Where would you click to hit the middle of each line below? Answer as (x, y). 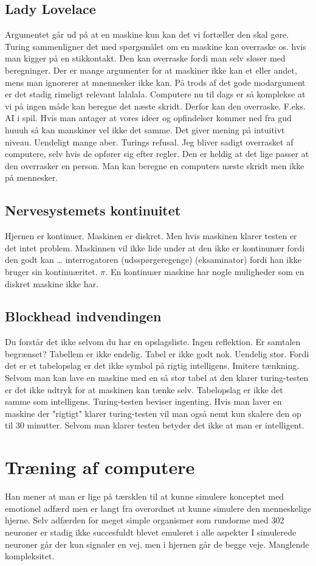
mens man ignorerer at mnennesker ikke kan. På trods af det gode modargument (155, 82)
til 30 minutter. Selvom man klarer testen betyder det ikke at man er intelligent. (155, 425)
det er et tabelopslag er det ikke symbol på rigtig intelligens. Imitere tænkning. (152, 365)
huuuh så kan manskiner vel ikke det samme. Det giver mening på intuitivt (145, 129)
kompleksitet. (30, 556)
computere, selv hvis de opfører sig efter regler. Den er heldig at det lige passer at (157, 154)
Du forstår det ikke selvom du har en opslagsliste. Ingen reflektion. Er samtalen (153, 342)
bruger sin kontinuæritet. (51, 271)
